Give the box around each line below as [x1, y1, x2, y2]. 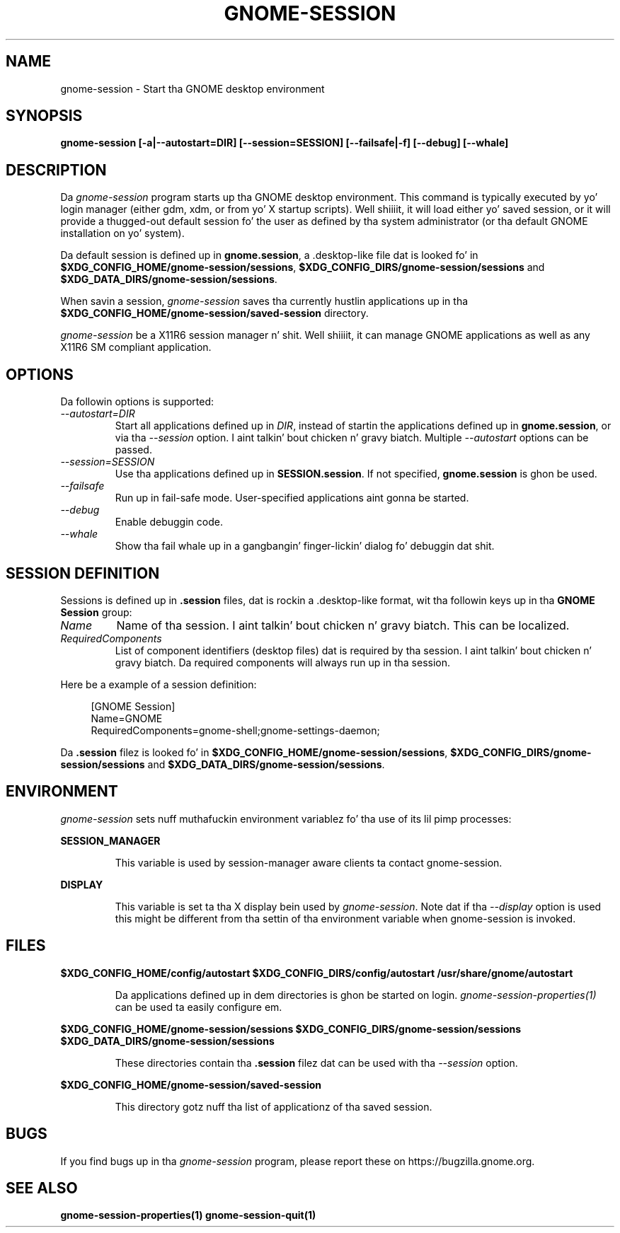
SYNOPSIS [6, 107, 83, 125]
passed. [115, 444, 152, 456]
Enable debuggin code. [115, 516, 223, 528]
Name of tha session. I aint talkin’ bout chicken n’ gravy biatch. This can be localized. [116, 618, 570, 632]
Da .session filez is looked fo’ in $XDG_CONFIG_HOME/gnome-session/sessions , [60, 746, 448, 758]
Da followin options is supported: [60, 395, 214, 408]
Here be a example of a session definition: [60, 678, 257, 690]
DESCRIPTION [6, 161, 107, 179]
